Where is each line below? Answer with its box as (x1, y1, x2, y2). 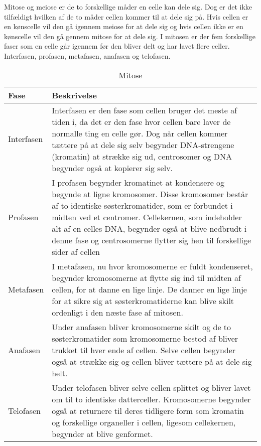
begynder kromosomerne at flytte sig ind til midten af (52, 271, 241, 283)
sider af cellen (52, 245, 100, 257)
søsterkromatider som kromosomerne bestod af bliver (52, 332, 238, 344)
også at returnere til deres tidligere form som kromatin (52, 404, 244, 416)
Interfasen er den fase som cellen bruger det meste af (52, 104, 237, 116)
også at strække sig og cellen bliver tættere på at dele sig (52, 355, 252, 367)
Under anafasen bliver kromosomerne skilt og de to (52, 321, 231, 333)
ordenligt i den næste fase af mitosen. (52, 306, 183, 318)
